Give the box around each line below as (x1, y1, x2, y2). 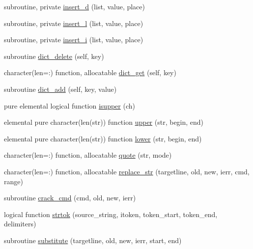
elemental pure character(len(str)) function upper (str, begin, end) (4, 117, 204, 127)
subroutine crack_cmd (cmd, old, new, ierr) (4, 193, 136, 203)
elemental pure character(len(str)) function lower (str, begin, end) (4, 133, 202, 143)
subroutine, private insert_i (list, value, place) (4, 34, 143, 45)
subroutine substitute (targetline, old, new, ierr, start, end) (4, 235, 182, 245)
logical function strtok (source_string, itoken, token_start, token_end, (4, 209, 218, 219)
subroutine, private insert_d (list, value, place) (4, 1, 145, 11)
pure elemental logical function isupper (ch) (4, 100, 135, 111)
